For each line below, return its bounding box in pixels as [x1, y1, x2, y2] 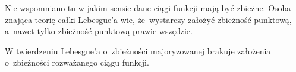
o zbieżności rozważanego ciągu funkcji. [5, 56, 149, 68]
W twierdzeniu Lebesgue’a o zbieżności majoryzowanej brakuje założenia [5, 44, 271, 57]
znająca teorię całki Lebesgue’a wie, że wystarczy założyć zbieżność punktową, [5, 13, 292, 25]
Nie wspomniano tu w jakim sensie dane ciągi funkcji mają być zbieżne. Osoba [5, 2, 291, 14]
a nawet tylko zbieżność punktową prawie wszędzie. [5, 25, 193, 37]
